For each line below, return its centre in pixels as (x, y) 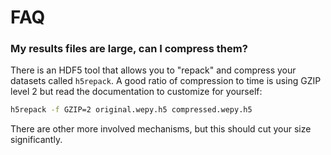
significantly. (36, 140)
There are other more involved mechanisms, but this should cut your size (161, 129)
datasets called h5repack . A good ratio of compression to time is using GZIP (166, 81)
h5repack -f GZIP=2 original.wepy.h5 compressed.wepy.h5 (131, 110)
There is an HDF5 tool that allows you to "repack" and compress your (153, 70)
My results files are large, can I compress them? (129, 49)
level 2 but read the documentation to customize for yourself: (136, 92)
